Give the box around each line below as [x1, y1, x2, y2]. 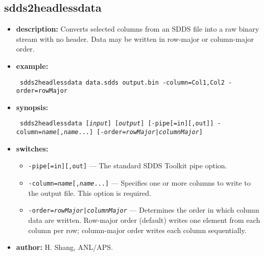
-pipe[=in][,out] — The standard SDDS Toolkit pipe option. [28, 160, 227, 171]
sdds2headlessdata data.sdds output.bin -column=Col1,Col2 [19, 79, 225, 86]
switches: [16, 143, 49, 153]
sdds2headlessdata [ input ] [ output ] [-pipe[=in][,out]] [19, 120, 214, 127]
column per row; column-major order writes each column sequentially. [28, 224, 247, 235]
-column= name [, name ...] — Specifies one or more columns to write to [28, 177, 251, 188]
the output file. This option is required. [28, 187, 151, 198]
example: [16, 60, 49, 71]
